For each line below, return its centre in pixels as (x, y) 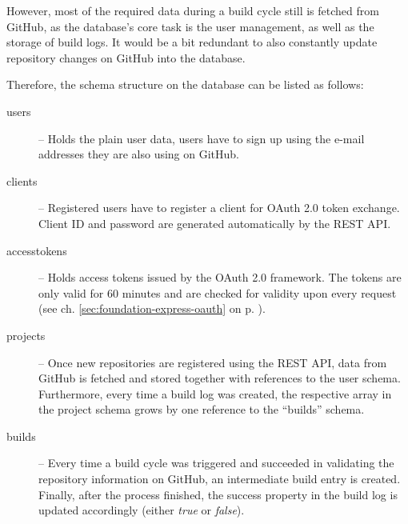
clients (22, 180)
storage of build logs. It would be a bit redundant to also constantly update (192, 42)
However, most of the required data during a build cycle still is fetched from (193, 10)
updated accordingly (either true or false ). (142, 510)
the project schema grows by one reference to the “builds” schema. (202, 409)
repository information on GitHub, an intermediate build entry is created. (220, 479)
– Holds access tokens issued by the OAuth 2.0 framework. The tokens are (220, 277)
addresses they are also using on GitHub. (139, 154)
